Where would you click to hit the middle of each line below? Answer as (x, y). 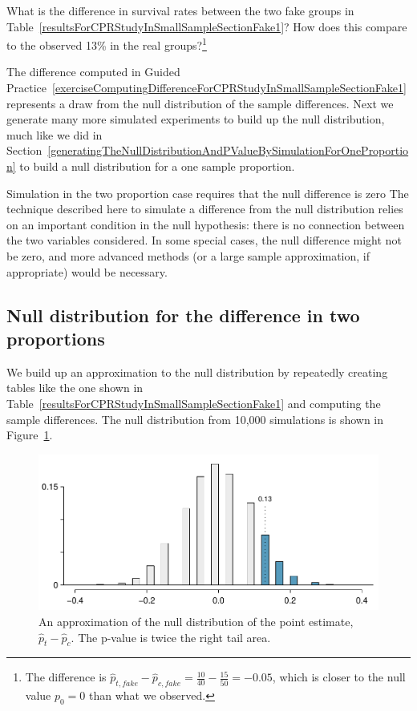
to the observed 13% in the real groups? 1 (107, 44)
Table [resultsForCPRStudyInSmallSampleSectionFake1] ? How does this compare (207, 26)
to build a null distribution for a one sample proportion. (157, 166)
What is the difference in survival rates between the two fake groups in (180, 10)
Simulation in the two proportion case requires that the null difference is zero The (208, 193)
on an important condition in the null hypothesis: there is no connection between (206, 224)
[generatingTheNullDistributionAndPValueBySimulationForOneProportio (228, 150)
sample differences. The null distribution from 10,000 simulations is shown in (195, 419)
